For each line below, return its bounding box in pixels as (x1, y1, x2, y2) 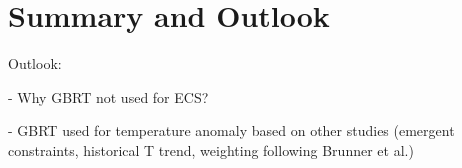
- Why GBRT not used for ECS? (8, 86, 209, 107)
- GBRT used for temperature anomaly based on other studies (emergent (8, 120, 455, 141)
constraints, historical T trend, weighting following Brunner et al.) (8, 139, 414, 160)
